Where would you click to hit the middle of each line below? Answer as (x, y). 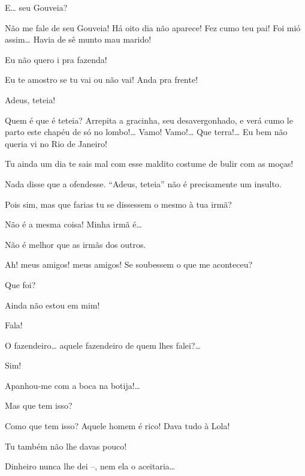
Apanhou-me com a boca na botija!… (73, 385)
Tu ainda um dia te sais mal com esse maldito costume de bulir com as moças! (149, 164)
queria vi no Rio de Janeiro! (56, 143)
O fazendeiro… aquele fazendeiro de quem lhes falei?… (103, 345)
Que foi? (20, 284)
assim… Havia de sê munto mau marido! (78, 39)
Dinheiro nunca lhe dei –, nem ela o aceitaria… (90, 466)
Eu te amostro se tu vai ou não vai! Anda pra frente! (102, 80)
